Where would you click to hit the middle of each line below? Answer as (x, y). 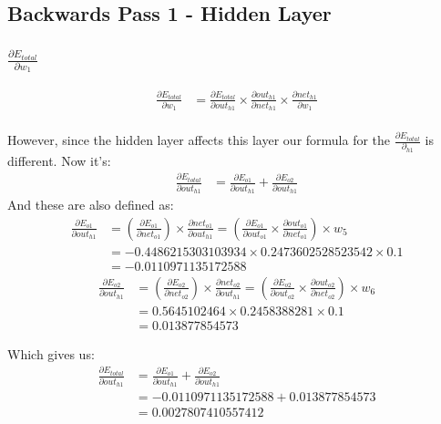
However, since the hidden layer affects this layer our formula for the (199, 140)
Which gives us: (51, 353)
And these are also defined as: (91, 205)
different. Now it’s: (59, 160)
